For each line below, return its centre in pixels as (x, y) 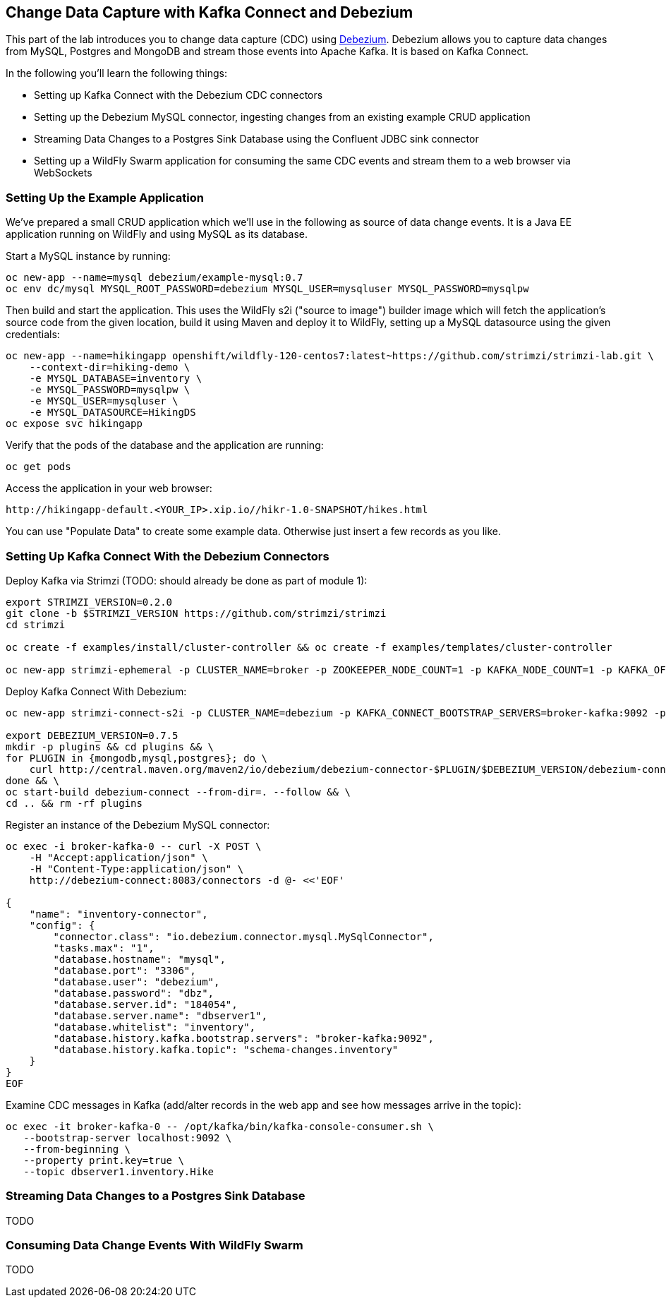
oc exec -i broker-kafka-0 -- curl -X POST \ (134, 846)
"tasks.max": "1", (104, 948)
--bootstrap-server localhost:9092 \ (128, 1137)
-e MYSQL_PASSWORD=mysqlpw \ (110, 390)
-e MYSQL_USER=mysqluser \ (104, 401)
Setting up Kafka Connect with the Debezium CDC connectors (178, 95)
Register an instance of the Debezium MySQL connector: (138, 824)
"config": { (62, 925)
